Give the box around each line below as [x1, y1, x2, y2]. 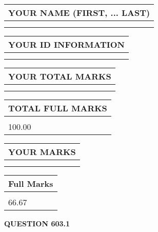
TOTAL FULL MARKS [8, 102, 107, 114]
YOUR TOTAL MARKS [8, 70, 111, 82]
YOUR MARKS [8, 146, 76, 158]
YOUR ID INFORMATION [8, 38, 125, 50]
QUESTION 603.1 [4, 218, 70, 228]
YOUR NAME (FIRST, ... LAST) [8, 7, 150, 18]
